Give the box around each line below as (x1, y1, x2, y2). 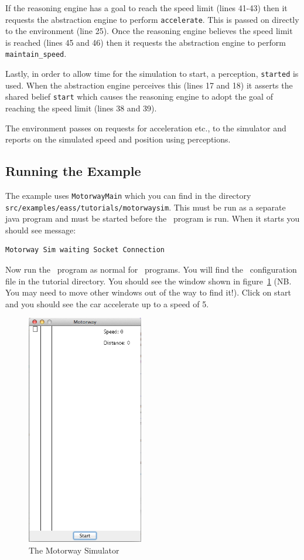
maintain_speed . (5, 47, 67, 60)
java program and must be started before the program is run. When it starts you (5, 212, 300, 225)
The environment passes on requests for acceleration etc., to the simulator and (5, 121, 286, 134)
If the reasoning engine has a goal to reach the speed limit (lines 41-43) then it (5, 2, 288, 13)
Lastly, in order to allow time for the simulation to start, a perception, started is (5, 67, 299, 80)
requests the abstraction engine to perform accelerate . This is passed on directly (5, 13, 299, 25)
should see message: (5, 223, 76, 236)
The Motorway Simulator (29, 544, 119, 556)
